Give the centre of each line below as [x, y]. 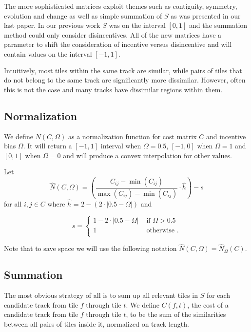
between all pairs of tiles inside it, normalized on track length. [97, 324]
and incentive [226, 136]
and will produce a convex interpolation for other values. [148, 155]
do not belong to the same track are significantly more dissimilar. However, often [125, 80]
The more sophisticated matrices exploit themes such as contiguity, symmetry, [121, 6]
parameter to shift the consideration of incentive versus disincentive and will [118, 44]
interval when [121, 146]
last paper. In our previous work [52, 25]
